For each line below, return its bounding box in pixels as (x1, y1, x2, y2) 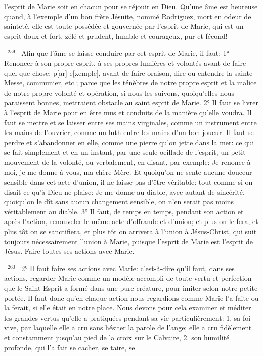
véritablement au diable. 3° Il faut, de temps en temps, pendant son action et (4, 206, 244, 216)
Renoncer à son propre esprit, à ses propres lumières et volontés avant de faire (4, 57, 246, 68)
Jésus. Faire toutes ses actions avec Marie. (4, 246, 135, 256)
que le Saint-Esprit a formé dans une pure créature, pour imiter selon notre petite (4, 283, 258, 293)
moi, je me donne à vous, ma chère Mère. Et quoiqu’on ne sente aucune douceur (4, 166, 252, 177)
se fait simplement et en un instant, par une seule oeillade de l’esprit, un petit (4, 147, 246, 157)
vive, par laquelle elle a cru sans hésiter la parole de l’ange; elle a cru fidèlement (4, 322, 252, 333)
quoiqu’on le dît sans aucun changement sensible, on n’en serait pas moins (4, 196, 234, 207)
